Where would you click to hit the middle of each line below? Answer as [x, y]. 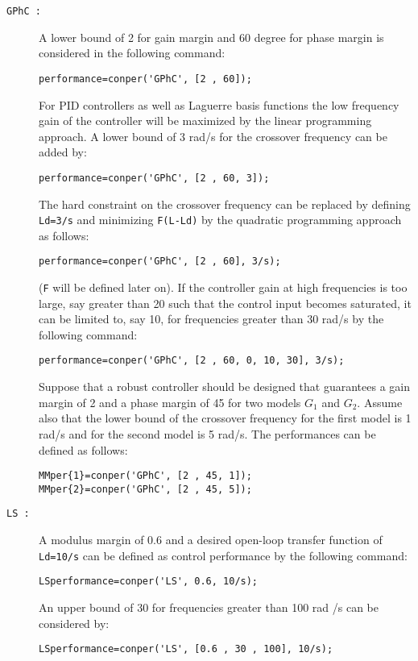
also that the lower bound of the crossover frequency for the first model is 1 [225, 418]
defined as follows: [83, 449]
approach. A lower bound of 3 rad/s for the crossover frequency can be [213, 136]
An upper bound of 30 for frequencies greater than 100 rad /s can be [209, 607]
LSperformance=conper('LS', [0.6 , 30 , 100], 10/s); [186, 649]
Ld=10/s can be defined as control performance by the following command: [223, 555]
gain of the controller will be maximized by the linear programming [205, 121]
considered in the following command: [132, 53]
